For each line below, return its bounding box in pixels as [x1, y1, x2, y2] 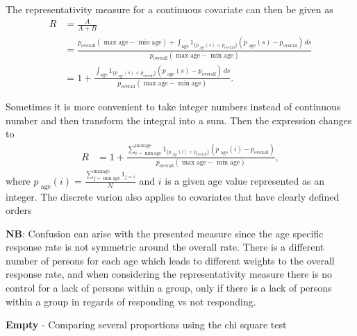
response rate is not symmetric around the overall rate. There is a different [6, 240, 324, 254]
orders [6, 203, 32, 217]
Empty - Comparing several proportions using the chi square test [6, 317, 287, 332]
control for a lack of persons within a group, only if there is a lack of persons [6, 280, 332, 295]
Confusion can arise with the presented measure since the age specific [28, 226, 324, 240]
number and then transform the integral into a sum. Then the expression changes [6, 112, 352, 127]
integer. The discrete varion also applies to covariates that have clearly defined [6, 189, 340, 203]
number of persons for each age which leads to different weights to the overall [6, 253, 335, 267]
